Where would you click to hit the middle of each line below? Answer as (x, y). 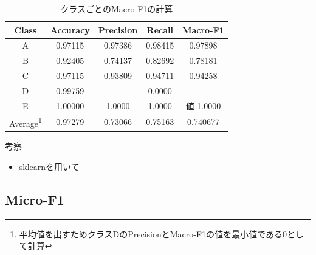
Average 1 (26, 122)
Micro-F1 (35, 199)
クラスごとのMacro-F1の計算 (117, 8)
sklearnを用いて (49, 166)
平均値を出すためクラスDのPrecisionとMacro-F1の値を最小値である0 (153, 233)
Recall (160, 29)
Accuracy (70, 29)
